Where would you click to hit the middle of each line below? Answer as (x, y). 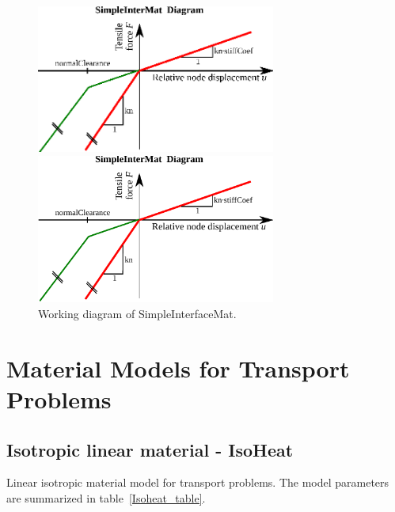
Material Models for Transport (178, 368)
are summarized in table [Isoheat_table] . (106, 498)
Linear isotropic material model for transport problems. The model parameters (198, 482)
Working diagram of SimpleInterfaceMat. (137, 314)
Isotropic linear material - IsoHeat (150, 449)
